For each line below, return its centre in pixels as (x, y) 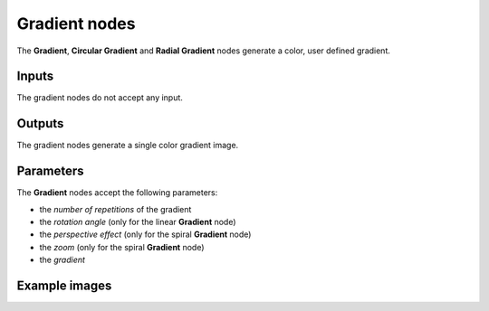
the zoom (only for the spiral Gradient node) (122, 247)
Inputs (35, 76)
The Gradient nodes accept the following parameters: (117, 193)
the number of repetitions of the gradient (115, 209)
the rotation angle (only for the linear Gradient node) (138, 222)
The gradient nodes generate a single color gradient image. (128, 146)
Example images (64, 286)
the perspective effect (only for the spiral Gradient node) (145, 234)
